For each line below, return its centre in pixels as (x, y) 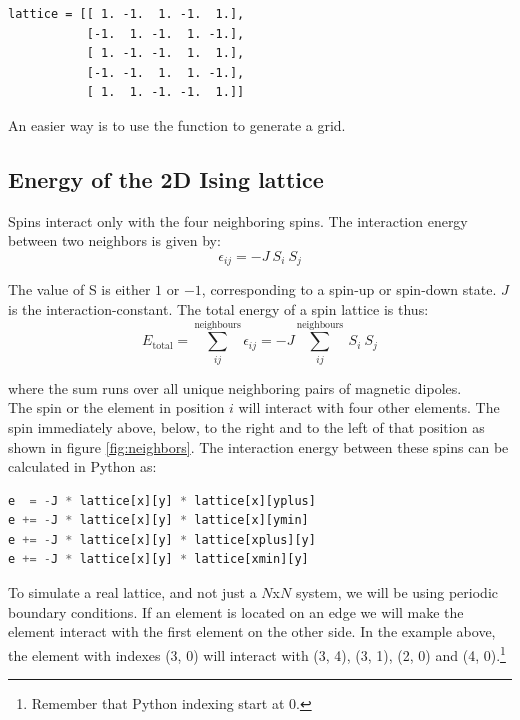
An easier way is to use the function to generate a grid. (177, 124)
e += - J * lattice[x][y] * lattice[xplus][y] (162, 539)
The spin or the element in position (116, 407)
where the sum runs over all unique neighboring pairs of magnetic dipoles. (235, 387)
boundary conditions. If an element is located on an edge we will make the (236, 611)
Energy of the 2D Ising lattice (166, 178)
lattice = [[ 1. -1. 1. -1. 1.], (126, 14)
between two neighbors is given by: (114, 240)
